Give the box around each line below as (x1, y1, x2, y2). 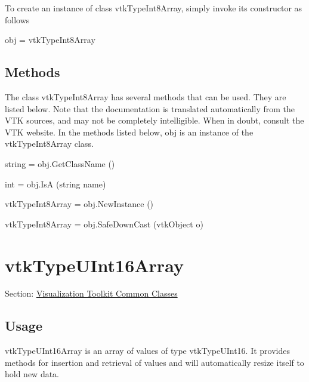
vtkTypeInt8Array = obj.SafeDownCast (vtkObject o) (5, 217, 203, 230)
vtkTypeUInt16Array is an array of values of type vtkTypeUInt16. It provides (5, 344, 291, 357)
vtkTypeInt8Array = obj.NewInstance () (5, 198, 154, 210)
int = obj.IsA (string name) (5, 177, 106, 190)
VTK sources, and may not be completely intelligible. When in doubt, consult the (5, 114, 304, 127)
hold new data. (5, 368, 60, 380)
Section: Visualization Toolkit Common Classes (5, 287, 178, 300)
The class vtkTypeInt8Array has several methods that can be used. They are (5, 90, 286, 103)
